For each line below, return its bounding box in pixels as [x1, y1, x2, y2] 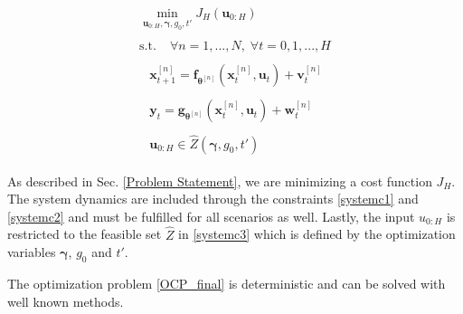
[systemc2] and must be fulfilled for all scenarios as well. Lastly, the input [7, 206, 415, 225]
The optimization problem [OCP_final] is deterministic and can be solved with [7, 274, 446, 293]
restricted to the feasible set [7, 224, 162, 243]
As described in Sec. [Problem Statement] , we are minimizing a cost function [7, 171, 432, 190]
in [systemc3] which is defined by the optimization [178, 224, 456, 243]
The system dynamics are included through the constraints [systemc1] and [7, 189, 419, 208]
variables [7, 243, 56, 262]
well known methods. [7, 291, 124, 310]
